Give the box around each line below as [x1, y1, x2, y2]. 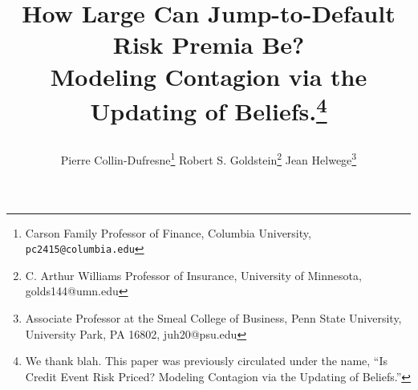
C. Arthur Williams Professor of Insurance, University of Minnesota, [25, 266, 362, 283]
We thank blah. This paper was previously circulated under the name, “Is [25, 352, 388, 369]
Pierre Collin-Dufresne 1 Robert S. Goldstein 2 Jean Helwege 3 [60, 149, 357, 168]
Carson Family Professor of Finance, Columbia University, [25, 224, 311, 241]
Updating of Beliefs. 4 [90, 91, 327, 128]
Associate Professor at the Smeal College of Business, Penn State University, [25, 309, 402, 326]
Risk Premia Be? [112, 28, 305, 61]
